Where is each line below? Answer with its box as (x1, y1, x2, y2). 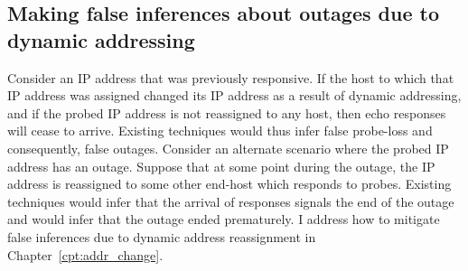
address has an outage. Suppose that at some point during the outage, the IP (7, 156, 435, 175)
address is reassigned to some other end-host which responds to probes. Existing (7, 174, 452, 193)
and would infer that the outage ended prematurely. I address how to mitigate (7, 210, 440, 229)
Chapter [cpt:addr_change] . (7, 245, 164, 264)
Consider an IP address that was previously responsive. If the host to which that (7, 68, 454, 87)
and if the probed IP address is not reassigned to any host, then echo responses (7, 103, 446, 122)
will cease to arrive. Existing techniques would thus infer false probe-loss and (7, 121, 433, 140)
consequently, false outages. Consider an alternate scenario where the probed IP (7, 138, 449, 157)
